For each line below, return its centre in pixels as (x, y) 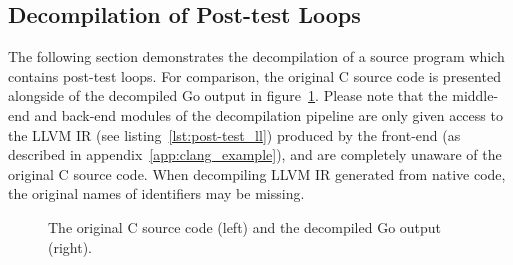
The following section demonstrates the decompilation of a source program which (256, 56)
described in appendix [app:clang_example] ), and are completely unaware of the (255, 154)
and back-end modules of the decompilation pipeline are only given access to (268, 114)
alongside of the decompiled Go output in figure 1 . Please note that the (228, 95)
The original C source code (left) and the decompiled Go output (245, 226)
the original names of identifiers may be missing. (156, 193)
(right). (70, 246)
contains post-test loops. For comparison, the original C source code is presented (254, 75)
